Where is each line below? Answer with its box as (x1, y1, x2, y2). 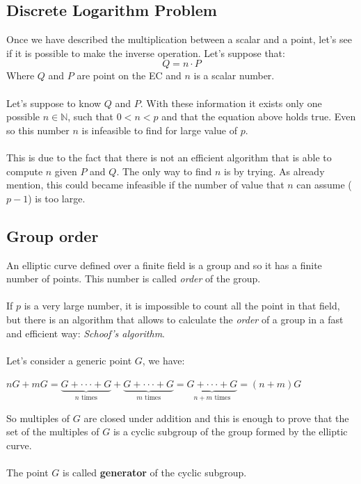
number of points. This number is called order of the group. (6, 271, 261, 286)
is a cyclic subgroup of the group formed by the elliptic (113, 424, 348, 439)
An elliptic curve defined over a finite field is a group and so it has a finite (6, 257, 322, 272)
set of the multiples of (6, 424, 99, 439)
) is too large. (28, 191, 86, 205)
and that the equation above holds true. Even (161, 109, 356, 124)
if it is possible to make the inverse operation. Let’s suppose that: (6, 45, 285, 60)
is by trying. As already (224, 163, 325, 178)
